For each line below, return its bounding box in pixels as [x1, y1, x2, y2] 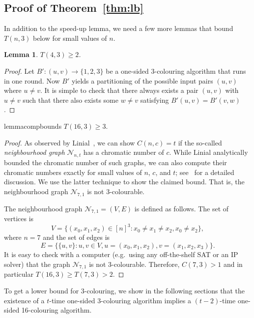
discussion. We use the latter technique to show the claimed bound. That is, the [4, 176, 245, 187]
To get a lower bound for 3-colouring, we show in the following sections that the [4, 285, 245, 295]
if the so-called [178, 137, 222, 147]
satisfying [140, 94, 169, 105]
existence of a [4, 295, 45, 305]
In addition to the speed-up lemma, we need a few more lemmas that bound [4, 23, 233, 33]
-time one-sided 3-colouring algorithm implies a [49, 295, 192, 305]
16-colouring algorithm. [21, 305, 92, 315]
